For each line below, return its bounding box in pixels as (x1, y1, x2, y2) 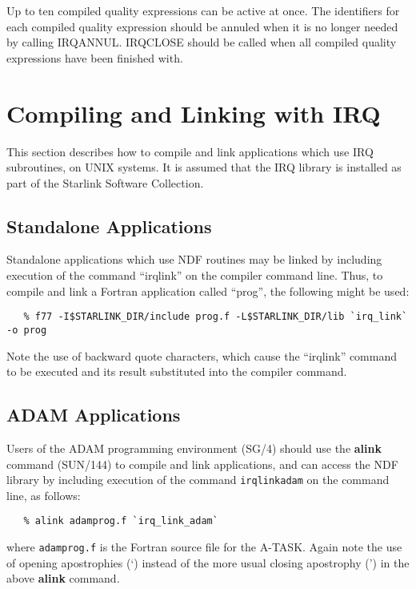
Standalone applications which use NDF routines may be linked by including (6, 251, 382, 268)
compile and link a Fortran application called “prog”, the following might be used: (6, 282, 410, 299)
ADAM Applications (6, 402, 181, 427)
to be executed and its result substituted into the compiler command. (6, 363, 347, 380)
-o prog (6, 324, 47, 336)
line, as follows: (6, 486, 81, 503)
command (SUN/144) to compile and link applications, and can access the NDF (6, 455, 398, 472)
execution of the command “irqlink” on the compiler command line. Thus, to (6, 267, 383, 284)
